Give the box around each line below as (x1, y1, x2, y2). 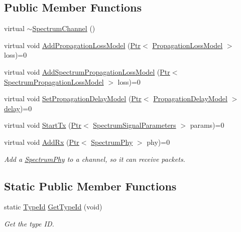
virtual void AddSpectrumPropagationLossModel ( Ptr (4, 66, 170, 77)
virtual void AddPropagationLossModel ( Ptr (4, 40, 141, 50)
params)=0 (190, 120, 224, 130)
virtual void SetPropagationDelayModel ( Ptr (4, 93, 142, 104)
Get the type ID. (4, 218, 54, 228)
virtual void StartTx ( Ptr (4, 120, 81, 130)
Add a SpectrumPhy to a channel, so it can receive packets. (4, 153, 185, 164)
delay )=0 (4, 103, 32, 113)
